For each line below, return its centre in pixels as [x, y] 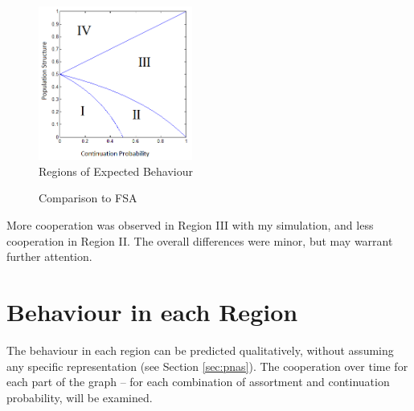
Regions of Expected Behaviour [116, 171]
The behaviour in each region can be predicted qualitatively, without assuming [200, 350]
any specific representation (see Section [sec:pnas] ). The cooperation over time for [207, 366]
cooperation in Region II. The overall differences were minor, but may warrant [200, 240]
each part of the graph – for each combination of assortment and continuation [198, 382]
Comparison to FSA [88, 198]
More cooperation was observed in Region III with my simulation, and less [190, 225]
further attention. [49, 256]
